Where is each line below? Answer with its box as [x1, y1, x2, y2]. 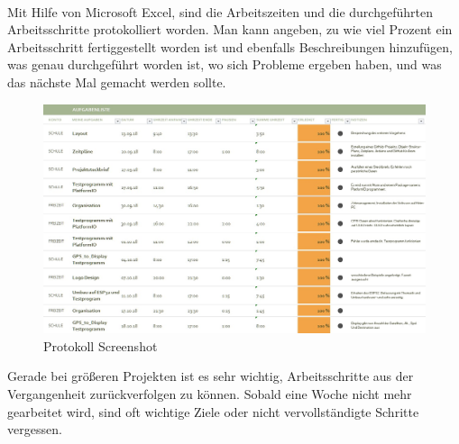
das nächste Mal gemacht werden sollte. [7, 72, 226, 91]
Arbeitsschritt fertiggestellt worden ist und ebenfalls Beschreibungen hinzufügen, [7, 37, 454, 56]
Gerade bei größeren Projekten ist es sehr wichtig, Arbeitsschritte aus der [7, 367, 414, 385]
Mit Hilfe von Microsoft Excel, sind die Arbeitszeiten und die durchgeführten [7, 2, 433, 21]
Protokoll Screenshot [43, 336, 158, 355]
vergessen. [7, 420, 62, 439]
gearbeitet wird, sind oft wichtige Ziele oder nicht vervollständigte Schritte [7, 402, 419, 421]
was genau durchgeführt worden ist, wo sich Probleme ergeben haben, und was [7, 55, 442, 74]
